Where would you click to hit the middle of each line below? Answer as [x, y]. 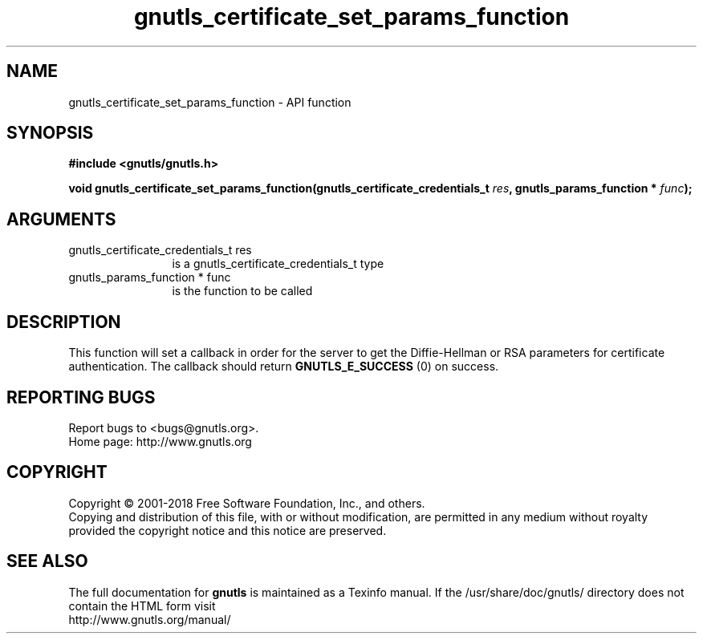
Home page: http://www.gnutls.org [160, 441]
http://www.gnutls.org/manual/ [150, 619]
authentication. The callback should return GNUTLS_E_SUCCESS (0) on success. [284, 367]
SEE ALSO [47, 561]
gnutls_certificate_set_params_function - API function [210, 102]
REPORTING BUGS [81, 397]
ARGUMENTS [61, 219]
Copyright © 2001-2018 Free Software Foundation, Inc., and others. [247, 503]
